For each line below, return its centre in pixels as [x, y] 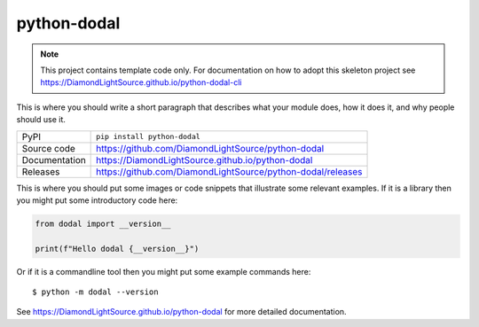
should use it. [41, 120]
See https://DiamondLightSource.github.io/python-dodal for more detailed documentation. [181, 312]
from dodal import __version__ [103, 223]
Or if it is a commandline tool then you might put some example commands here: [164, 271]
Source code [48, 148]
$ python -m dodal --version [95, 292]
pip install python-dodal [149, 136]
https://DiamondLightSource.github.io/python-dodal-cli [141, 82]
